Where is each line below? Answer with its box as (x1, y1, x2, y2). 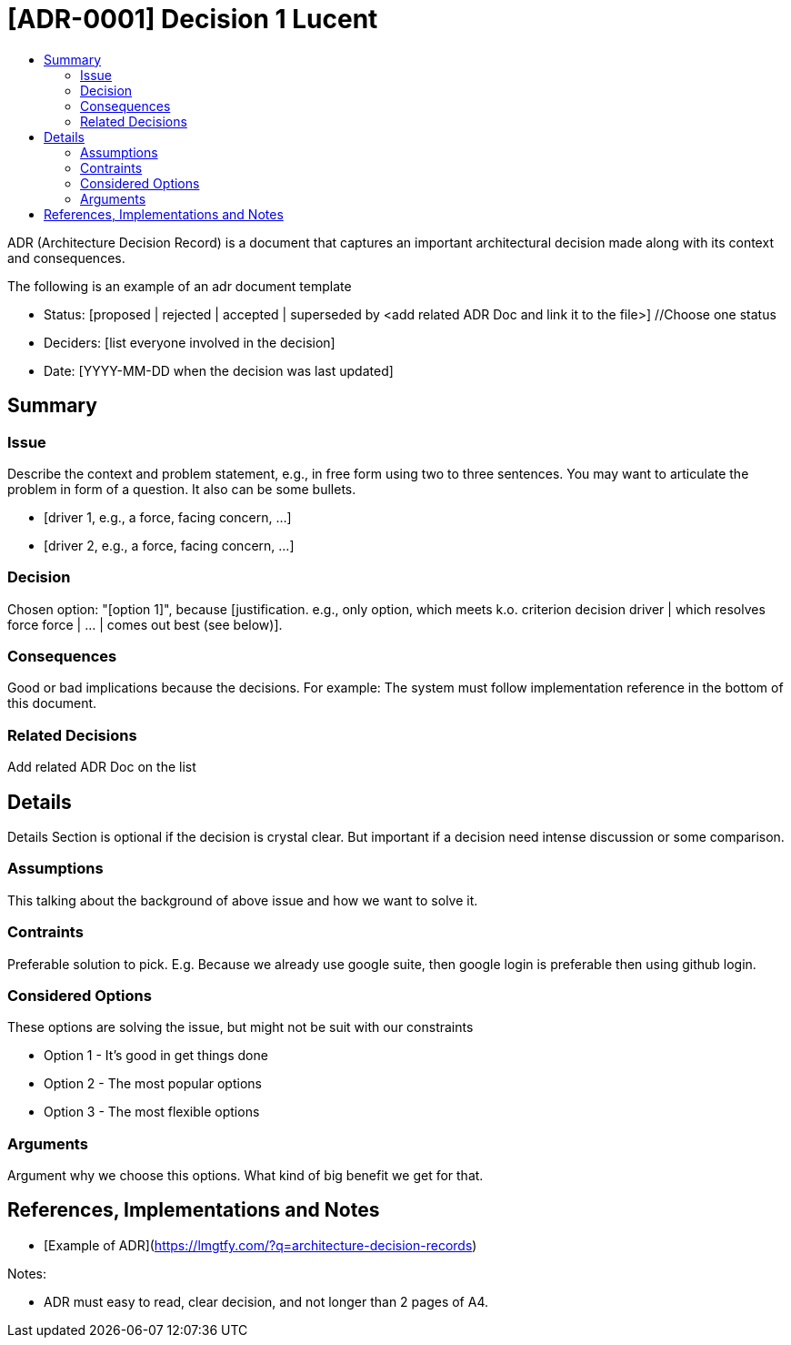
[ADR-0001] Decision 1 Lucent (7, 4, 378, 35)
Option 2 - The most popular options (44, 1076, 262, 1092)
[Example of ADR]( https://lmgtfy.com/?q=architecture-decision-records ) (44, 1237, 477, 1253)
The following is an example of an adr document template (7, 278, 352, 294)
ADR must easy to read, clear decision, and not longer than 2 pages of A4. (44, 1293, 488, 1310)
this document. (7, 695, 97, 712)
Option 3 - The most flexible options (44, 1104, 260, 1120)
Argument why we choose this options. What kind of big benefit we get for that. (7, 1168, 484, 1184)
